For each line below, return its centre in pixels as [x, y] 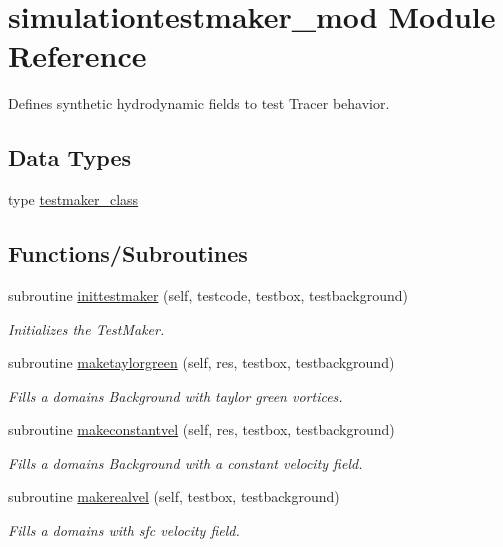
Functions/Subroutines [128, 253]
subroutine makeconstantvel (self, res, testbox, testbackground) [201, 429]
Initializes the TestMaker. [86, 328]
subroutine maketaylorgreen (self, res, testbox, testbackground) [201, 362]
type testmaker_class [73, 199]
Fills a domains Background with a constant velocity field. [185, 462]
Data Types [69, 157]
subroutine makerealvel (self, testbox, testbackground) [174, 496]
